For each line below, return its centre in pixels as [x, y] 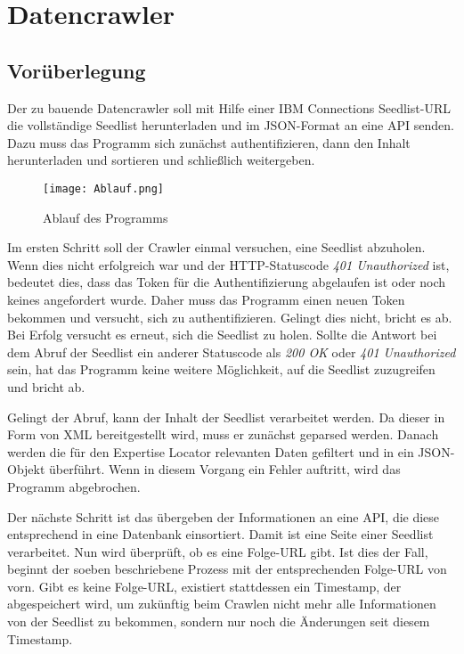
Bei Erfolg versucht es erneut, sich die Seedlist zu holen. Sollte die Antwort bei [222, 335]
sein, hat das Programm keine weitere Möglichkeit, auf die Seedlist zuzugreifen [221, 369]
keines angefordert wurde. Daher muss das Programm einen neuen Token [206, 299]
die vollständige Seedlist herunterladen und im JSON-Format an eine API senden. [231, 125]
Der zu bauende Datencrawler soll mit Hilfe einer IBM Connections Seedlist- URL [229, 107]
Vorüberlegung [77, 70]
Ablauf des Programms [106, 217]
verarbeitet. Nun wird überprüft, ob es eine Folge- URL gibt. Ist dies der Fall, [218, 551]
